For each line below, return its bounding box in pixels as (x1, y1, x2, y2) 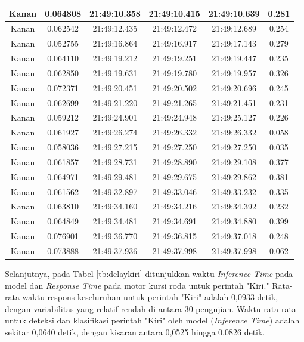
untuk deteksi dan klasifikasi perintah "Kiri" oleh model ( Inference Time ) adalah (5, 314, 300, 326)
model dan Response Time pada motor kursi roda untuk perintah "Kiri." (5, 279, 269, 291)
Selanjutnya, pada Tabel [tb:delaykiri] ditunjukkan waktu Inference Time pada (5, 267, 293, 280)
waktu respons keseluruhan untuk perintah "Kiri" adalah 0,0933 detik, (22, 291, 278, 303)
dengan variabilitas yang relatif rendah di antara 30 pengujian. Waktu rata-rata (5, 302, 296, 315)
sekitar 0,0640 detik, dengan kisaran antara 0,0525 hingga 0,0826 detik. (5, 326, 265, 338)
